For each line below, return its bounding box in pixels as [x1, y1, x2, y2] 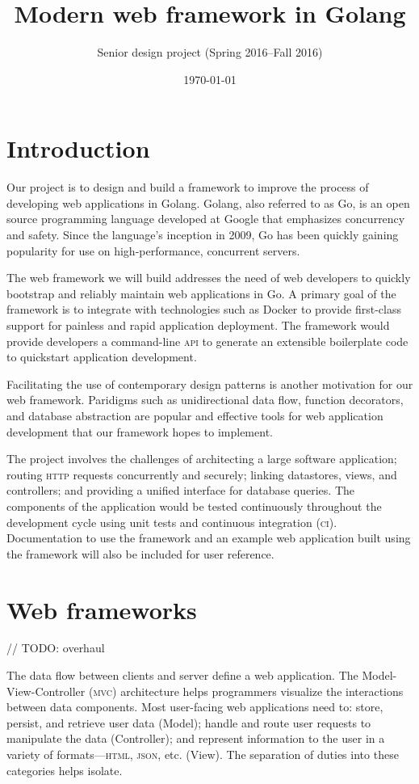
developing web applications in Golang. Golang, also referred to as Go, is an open [6, 194, 410, 211]
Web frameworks [6, 592, 197, 626]
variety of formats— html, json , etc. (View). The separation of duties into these [6, 746, 399, 762]
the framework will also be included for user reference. [6, 545, 274, 562]
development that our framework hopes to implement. [6, 423, 273, 440]
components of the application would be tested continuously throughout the [6, 497, 382, 514]
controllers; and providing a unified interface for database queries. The [6, 482, 355, 499]
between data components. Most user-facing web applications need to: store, [6, 698, 383, 715]
